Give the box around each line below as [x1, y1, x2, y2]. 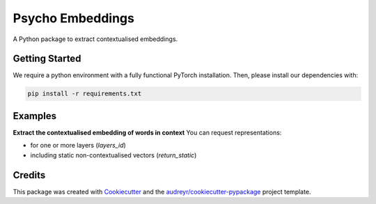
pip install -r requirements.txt [27, 90, 142, 97]
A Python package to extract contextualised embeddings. [13, 35, 178, 43]
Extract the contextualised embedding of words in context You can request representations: [13, 128, 282, 136]
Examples [13, 110, 57, 122]
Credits [13, 169, 46, 181]
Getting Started [13, 53, 81, 65]
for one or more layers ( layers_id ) [30, 141, 127, 150]
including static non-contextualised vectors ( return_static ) [30, 150, 197, 159]
